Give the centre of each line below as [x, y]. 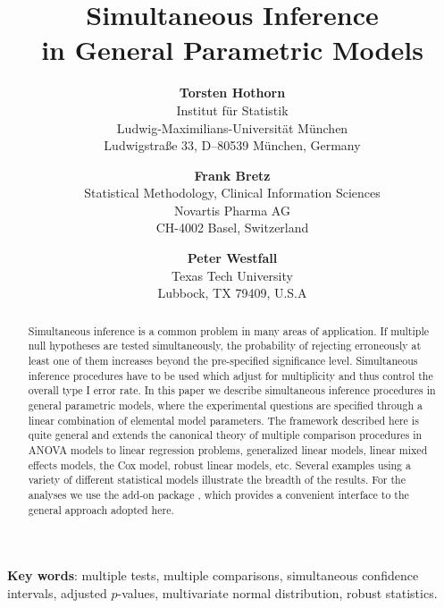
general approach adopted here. [101, 509]
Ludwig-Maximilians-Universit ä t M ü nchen [232, 127]
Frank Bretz [232, 175]
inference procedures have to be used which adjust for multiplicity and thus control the [230, 375]
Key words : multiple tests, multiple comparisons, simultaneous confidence [213, 575]
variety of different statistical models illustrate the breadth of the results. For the [217, 480]
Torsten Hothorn [232, 93]
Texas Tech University [232, 275]
